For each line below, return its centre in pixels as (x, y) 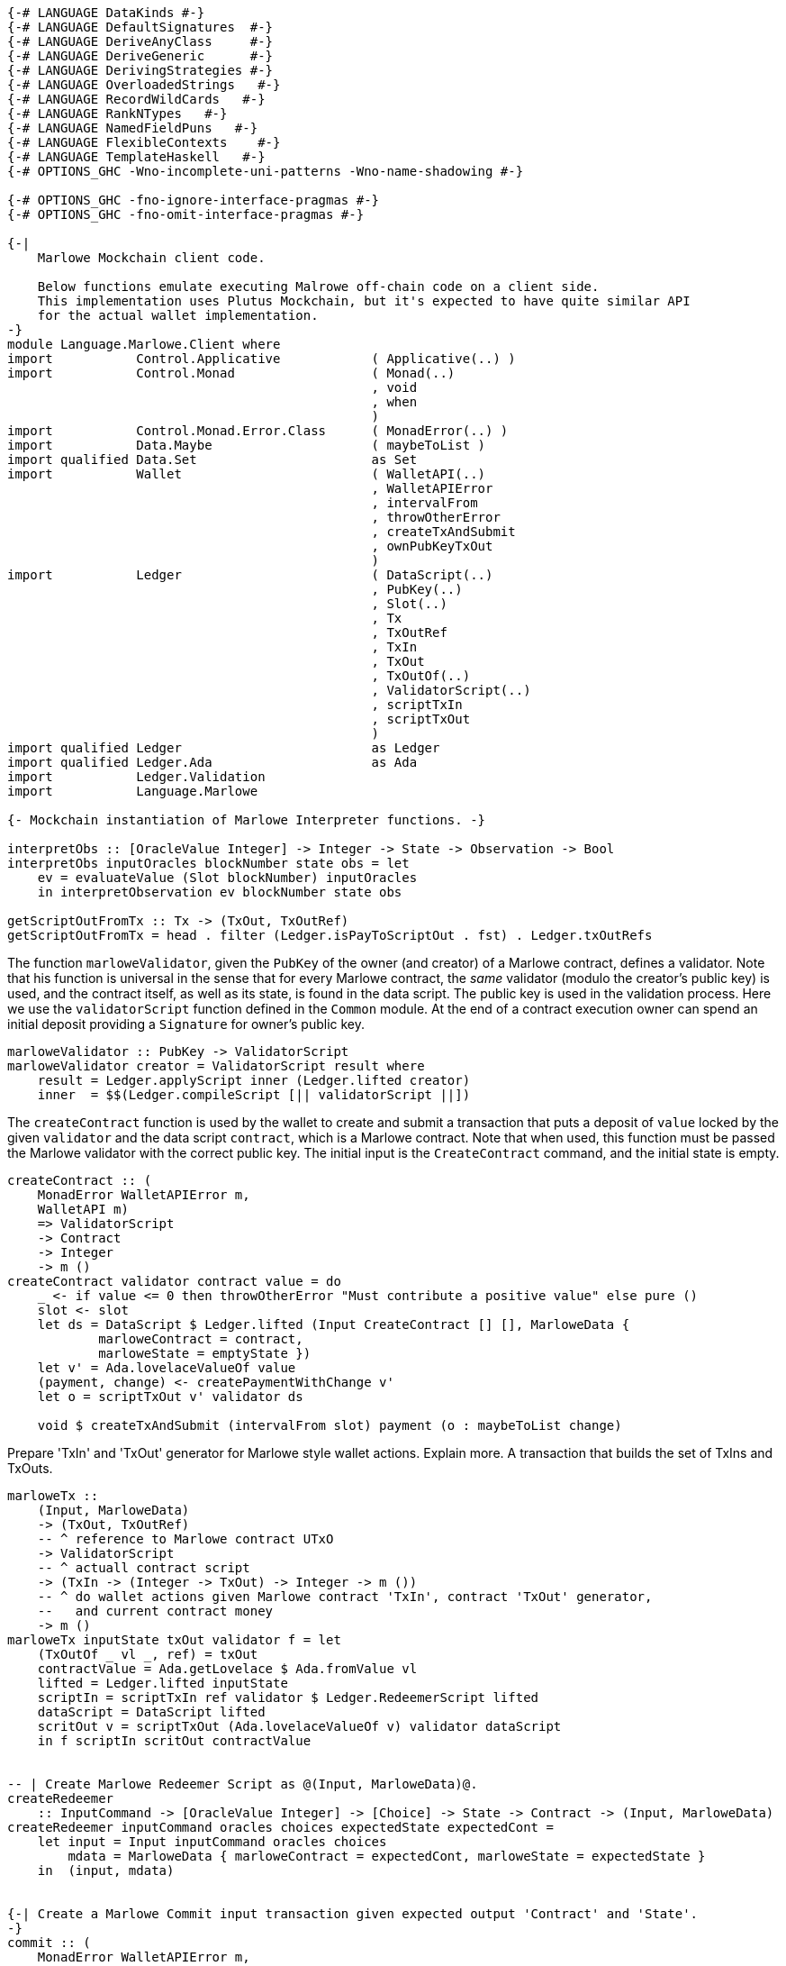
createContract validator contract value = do (174, 1281)
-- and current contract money (155, 1611)
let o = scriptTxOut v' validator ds (170, 1397)
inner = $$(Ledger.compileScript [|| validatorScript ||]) (254, 1095)
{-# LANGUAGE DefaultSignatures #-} (140, 27)
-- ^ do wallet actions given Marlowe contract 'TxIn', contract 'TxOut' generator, (345, 1597)
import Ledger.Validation (136, 777)
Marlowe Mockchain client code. (151, 258)
